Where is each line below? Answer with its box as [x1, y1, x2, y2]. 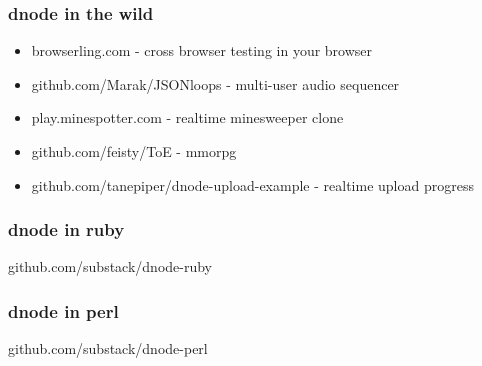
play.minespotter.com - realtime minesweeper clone [31, 107, 344, 128]
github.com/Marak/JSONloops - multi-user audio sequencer [31, 73, 400, 94]
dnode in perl [8, 298, 119, 323]
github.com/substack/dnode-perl [8, 338, 208, 359]
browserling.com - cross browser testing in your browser [31, 40, 373, 61]
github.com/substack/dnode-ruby [8, 256, 213, 277]
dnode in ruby [8, 217, 125, 242]
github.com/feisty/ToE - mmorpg [31, 141, 237, 161]
